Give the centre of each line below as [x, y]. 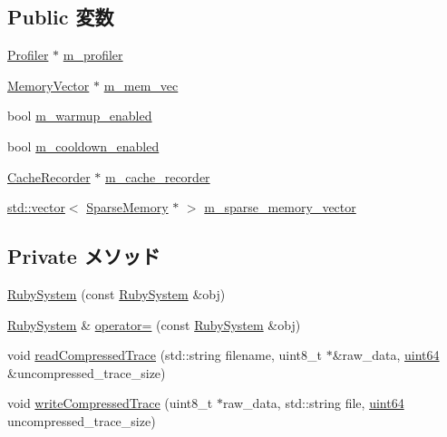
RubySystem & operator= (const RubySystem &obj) [154, 324]
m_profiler [93, 55]
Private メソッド [84, 256]
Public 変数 [61, 17]
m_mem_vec [141, 85]
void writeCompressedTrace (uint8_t [110, 403]
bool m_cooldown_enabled [83, 146]
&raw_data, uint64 [386, 355]
